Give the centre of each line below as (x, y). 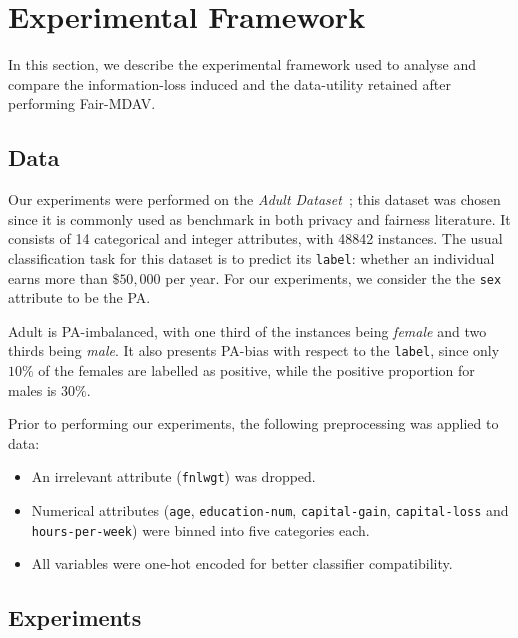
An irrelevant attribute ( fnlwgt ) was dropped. (173, 476)
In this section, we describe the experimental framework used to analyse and (242, 64)
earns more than (58, 277)
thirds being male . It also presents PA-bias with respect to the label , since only (254, 350)
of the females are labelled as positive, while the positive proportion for (256, 370)
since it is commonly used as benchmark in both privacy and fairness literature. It (259, 218)
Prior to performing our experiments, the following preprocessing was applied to (253, 423)
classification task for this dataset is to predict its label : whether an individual (251, 257)
